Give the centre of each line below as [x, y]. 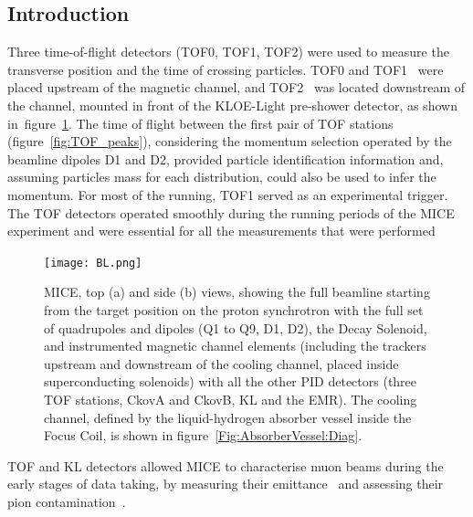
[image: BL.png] [93, 263]
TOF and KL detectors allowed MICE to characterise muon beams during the [226, 465]
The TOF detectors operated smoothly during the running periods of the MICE [231, 212]
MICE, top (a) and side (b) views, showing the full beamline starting [237, 292]
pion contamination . [67, 501]
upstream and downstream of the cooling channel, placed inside [221, 363]
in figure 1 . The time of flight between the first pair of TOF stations [200, 123]
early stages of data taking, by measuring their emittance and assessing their [226, 484]
